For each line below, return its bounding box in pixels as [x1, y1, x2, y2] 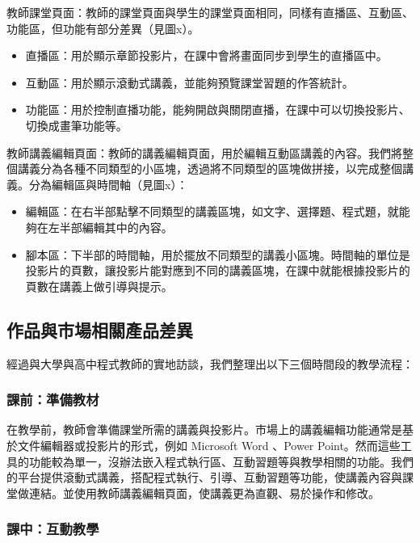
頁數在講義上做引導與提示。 [25, 277, 173, 294]
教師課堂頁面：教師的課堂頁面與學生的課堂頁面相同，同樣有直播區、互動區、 [6, 4, 414, 20]
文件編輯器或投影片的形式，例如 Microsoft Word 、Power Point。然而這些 [17, 436, 401, 453]
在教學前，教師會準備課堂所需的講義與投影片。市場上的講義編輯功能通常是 [6, 421, 402, 438]
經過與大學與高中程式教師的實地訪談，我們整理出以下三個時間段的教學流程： [6, 355, 414, 372]
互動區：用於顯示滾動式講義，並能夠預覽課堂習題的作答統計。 [25, 74, 354, 90]
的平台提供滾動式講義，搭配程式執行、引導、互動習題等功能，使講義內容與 [6, 469, 402, 486]
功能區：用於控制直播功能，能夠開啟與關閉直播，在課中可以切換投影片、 [25, 101, 410, 118]
